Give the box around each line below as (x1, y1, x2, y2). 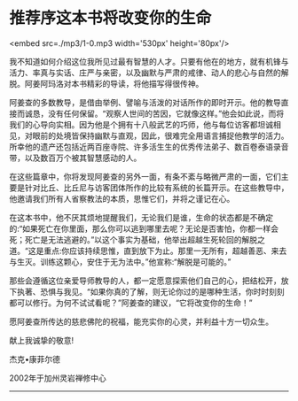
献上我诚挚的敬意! (9, 335, 74, 345)
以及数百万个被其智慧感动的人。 (24, 152, 142, 163)
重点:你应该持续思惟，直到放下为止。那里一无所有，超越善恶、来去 (43, 245, 287, 256)
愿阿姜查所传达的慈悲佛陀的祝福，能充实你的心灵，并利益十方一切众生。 (9, 316, 273, 327)
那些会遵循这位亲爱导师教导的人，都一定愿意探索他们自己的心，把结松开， (9, 275, 281, 286)
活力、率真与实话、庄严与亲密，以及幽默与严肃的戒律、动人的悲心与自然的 (9, 67, 281, 78)
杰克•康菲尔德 (9, 353, 60, 364)
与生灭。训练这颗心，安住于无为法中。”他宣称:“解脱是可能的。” (9, 256, 231, 266)
